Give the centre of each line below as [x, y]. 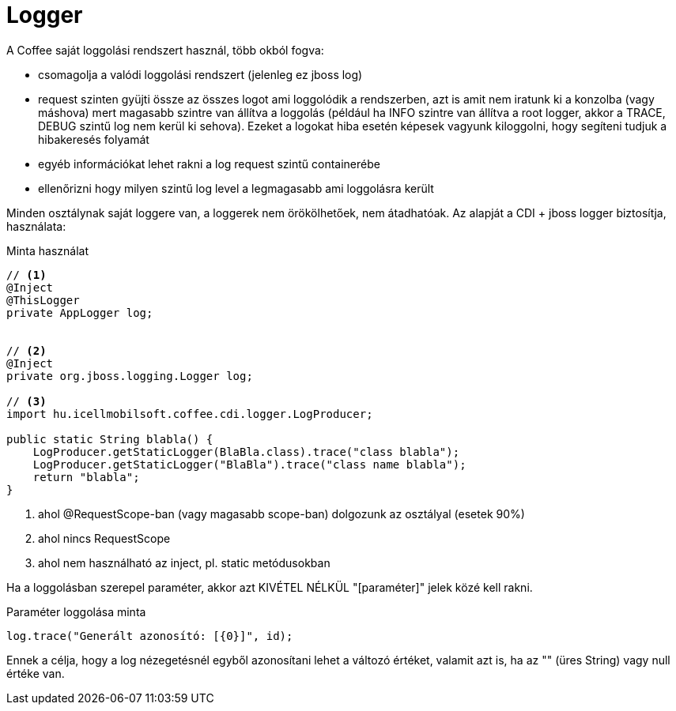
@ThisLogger [43, 300]
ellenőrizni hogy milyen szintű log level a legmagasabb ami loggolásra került [236, 188]
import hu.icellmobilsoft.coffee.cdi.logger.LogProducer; [190, 414]
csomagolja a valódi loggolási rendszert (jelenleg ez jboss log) [200, 74]
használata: [36, 226]
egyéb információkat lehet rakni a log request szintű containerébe [209, 164]
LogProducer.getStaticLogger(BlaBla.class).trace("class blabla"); [246, 451]
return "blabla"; [86, 477]
